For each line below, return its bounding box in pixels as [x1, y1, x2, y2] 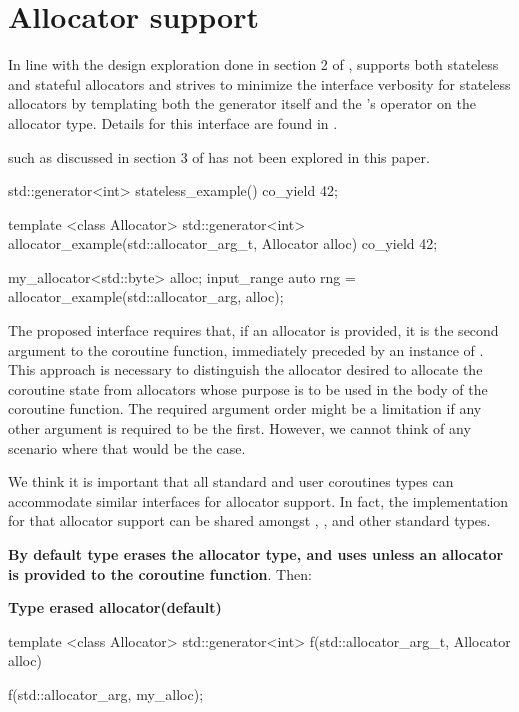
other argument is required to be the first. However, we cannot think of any [8, 418, 471, 439]
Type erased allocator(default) [8, 597, 222, 618]
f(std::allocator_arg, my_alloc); [8, 683, 204, 704]
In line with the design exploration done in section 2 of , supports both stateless [8, 54, 499, 75]
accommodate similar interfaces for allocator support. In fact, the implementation [8, 490, 509, 511]
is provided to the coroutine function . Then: [8, 563, 312, 584]
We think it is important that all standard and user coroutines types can [8, 471, 454, 492]
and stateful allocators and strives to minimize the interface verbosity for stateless [8, 73, 511, 94]
